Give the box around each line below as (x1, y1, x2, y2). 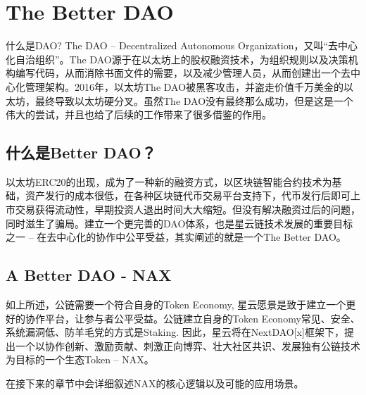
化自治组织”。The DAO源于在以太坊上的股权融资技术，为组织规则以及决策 (6, 51, 348, 66)
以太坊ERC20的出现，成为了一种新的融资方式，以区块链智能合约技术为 (6, 174, 332, 189)
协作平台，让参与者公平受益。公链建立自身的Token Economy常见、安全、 (25, 311, 360, 325)
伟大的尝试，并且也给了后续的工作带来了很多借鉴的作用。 (6, 107, 272, 122)
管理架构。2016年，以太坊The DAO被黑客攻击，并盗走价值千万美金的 (25, 79, 344, 94)
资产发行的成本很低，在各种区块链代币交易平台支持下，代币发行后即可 (25, 188, 351, 203)
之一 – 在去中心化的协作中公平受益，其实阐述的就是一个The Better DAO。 (6, 230, 346, 244)
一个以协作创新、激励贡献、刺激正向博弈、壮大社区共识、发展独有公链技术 (15, 338, 360, 353)
